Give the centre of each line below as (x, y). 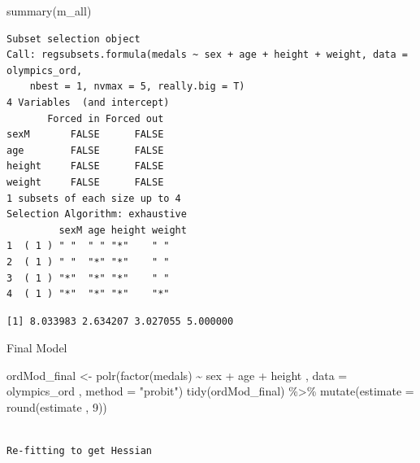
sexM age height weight (123, 230)
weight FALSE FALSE (85, 182)
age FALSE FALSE (85, 150)
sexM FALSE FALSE (85, 135)
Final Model (37, 348)
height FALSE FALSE (85, 166)
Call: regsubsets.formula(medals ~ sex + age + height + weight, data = (207, 55)
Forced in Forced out (106, 118)
